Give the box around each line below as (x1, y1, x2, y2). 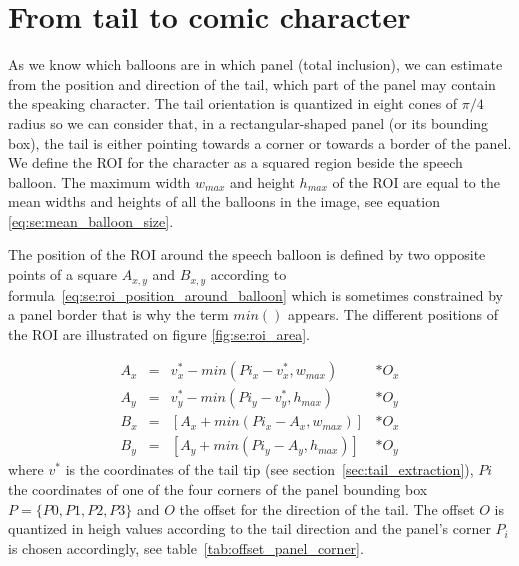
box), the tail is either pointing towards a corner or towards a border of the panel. (8, 132, 512, 153)
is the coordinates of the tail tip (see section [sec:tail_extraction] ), (65, 459, 474, 480)
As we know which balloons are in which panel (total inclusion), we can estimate (8, 54, 503, 75)
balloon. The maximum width (8, 171, 191, 192)
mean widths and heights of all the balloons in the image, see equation (8, 191, 440, 212)
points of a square (8, 264, 118, 285)
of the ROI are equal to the (332, 171, 500, 192)
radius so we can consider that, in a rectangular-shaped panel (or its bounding (8, 112, 489, 133)
